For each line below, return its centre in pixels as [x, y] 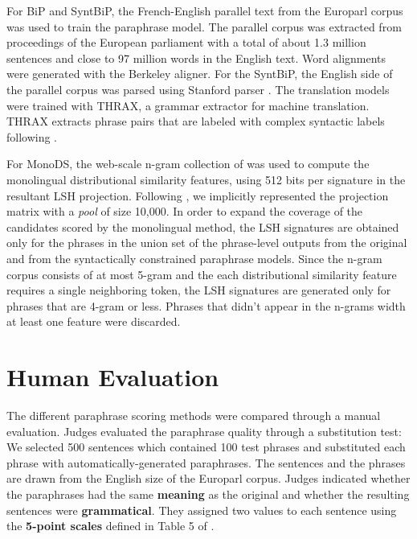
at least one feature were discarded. [94, 321]
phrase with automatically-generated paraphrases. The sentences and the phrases [206, 462]
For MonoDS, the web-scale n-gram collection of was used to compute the [188, 164]
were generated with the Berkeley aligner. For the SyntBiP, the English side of [200, 74]
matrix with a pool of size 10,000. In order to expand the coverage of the [185, 211]
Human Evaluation [113, 377]
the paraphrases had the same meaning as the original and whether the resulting [208, 494]
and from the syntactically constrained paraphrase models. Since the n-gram [194, 258]
